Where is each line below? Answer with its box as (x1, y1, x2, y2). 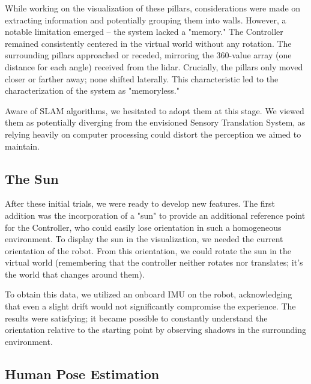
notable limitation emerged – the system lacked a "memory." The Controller (5, 25, 283, 38)
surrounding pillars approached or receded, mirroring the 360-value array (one (5, 49, 292, 61)
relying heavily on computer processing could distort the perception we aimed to (5, 127, 301, 140)
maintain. (5, 139, 40, 152)
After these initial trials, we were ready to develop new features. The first (5, 197, 276, 210)
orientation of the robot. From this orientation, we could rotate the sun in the (5, 244, 291, 257)
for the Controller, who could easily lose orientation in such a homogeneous (5, 221, 282, 233)
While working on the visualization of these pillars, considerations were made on (5, 2, 301, 14)
